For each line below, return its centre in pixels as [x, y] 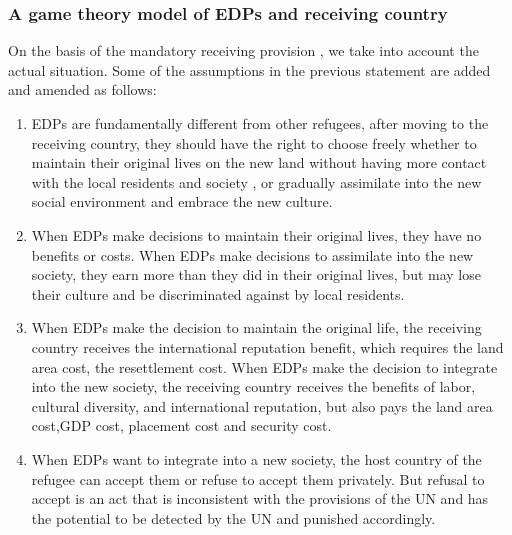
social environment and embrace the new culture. [182, 201]
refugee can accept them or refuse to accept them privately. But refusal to [258, 478]
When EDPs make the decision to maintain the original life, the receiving [256, 327]
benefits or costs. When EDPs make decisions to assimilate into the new [252, 254]
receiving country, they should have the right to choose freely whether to [254, 142]
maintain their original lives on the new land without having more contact [259, 162]
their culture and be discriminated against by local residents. [218, 293]
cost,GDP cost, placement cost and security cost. [181, 425]
